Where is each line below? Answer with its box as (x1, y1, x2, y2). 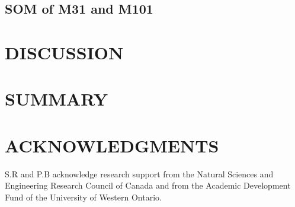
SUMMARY (5, 87, 108, 111)
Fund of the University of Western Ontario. (5, 190, 162, 203)
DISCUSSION (5, 40, 124, 64)
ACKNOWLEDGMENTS (5, 133, 219, 157)
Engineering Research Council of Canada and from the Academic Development (5, 179, 291, 192)
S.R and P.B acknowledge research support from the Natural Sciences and (5, 167, 274, 180)
